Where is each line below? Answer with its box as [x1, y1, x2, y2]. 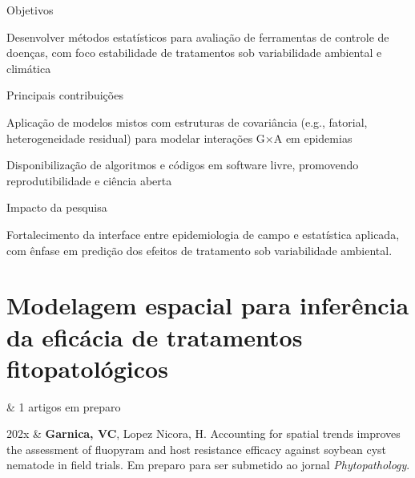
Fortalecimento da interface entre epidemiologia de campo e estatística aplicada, [6, 225, 400, 242]
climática [6, 59, 51, 76]
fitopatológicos [6, 351, 168, 384]
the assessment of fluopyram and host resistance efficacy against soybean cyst [6, 440, 387, 457]
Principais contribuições [6, 87, 123, 103]
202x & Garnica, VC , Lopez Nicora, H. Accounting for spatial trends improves [6, 425, 401, 442]
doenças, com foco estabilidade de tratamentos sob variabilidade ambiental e [6, 44, 382, 61]
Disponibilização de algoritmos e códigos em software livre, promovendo [6, 156, 359, 173]
